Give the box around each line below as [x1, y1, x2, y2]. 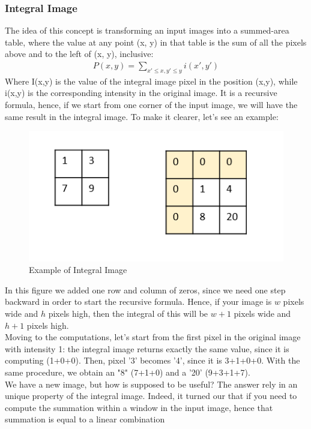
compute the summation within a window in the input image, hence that [5, 401, 273, 413]
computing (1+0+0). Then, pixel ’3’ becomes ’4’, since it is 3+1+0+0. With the [5, 354, 300, 367]
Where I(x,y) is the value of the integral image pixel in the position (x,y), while [5, 74, 298, 87]
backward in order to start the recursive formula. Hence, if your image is [5, 295, 272, 308]
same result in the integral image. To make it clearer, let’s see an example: [5, 110, 279, 122]
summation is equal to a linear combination [5, 413, 165, 425]
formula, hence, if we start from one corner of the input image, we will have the [5, 98, 298, 111]
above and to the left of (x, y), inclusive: [5, 47, 154, 60]
